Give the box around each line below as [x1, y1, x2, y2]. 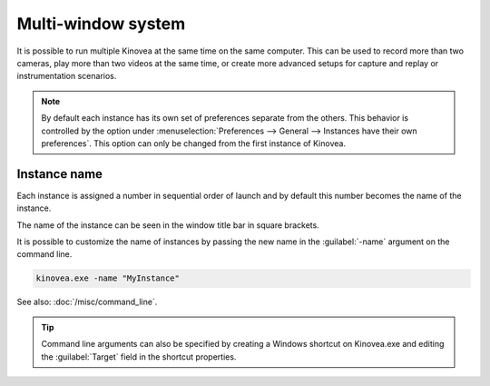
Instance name [16, 166, 103, 182]
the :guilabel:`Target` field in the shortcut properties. [41, 351, 237, 362]
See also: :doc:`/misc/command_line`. [16, 296, 158, 308]
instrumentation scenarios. [16, 71, 117, 82]
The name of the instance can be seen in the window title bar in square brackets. [16, 219, 319, 231]
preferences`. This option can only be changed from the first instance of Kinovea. [41, 137, 347, 149]
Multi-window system [16, 14, 186, 34]
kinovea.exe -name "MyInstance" [35, 273, 181, 283]
